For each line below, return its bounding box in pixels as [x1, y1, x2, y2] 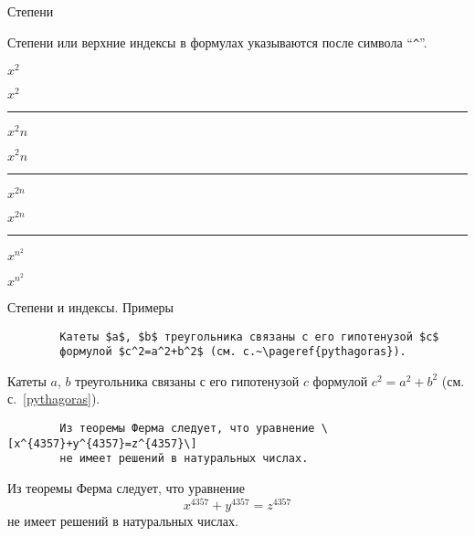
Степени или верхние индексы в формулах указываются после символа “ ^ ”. [7, 32, 427, 51]
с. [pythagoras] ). [7, 389, 100, 408]
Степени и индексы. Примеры [7, 297, 174, 316]
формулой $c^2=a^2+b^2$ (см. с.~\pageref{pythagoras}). [59, 345, 406, 359]
